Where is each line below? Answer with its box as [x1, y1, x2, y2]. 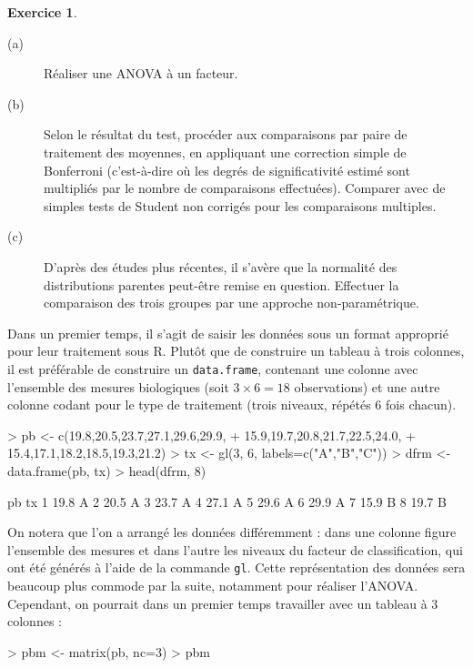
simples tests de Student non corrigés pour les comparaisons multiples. [44, 196, 437, 215]
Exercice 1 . [7, 3, 77, 21]
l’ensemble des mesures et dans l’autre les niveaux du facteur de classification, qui [7, 540, 463, 559]
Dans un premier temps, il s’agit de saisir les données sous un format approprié [7, 323, 448, 342]
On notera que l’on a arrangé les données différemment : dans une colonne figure [7, 522, 457, 541]
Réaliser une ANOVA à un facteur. [44, 64, 238, 83]
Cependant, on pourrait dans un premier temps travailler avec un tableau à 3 [7, 593, 438, 612]
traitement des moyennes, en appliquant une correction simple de [44, 142, 407, 161]
